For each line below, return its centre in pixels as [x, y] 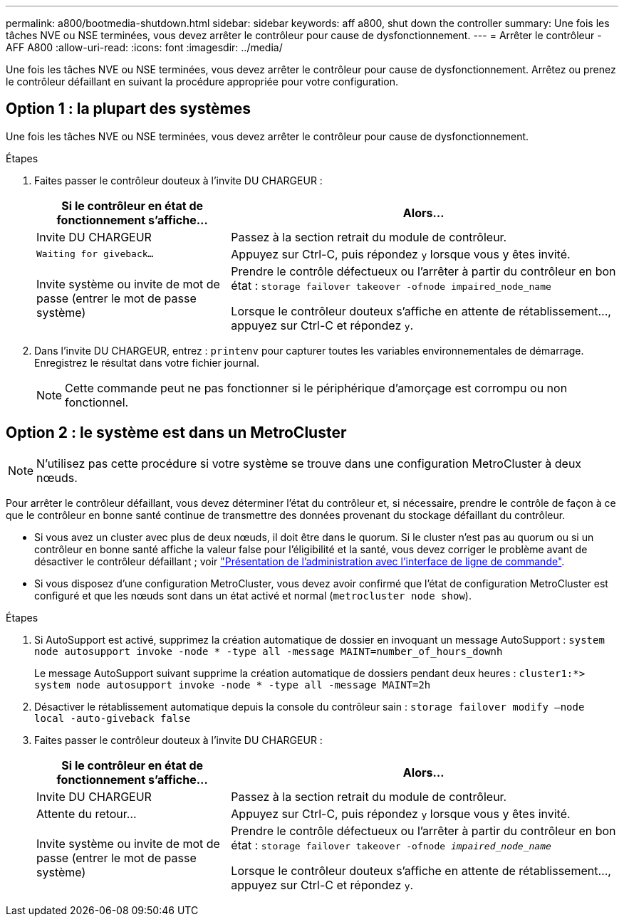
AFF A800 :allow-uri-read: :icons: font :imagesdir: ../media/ [144, 47]
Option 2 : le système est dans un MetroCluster [176, 433]
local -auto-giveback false [113, 718]
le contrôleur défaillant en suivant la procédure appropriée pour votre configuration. [202, 82]
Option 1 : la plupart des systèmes [128, 109]
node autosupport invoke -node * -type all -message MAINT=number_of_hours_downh [269, 651]
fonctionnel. [97, 402]
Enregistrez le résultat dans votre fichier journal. [147, 362]
